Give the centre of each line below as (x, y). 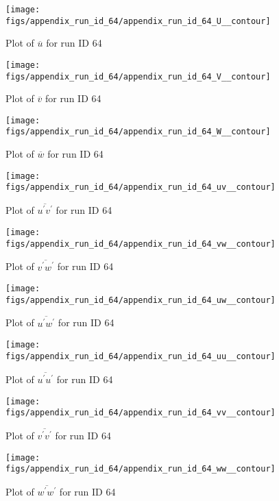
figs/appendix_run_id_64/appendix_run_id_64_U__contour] (138, 21)
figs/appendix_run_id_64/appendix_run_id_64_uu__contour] (141, 356)
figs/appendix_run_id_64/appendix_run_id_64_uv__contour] (141, 187)
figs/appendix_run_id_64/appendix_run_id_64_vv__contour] (141, 413)
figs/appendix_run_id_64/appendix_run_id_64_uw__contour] (141, 300)
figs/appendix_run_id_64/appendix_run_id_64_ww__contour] (141, 469)
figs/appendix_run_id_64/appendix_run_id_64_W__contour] (138, 132)
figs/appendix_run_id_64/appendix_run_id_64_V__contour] (138, 76)
